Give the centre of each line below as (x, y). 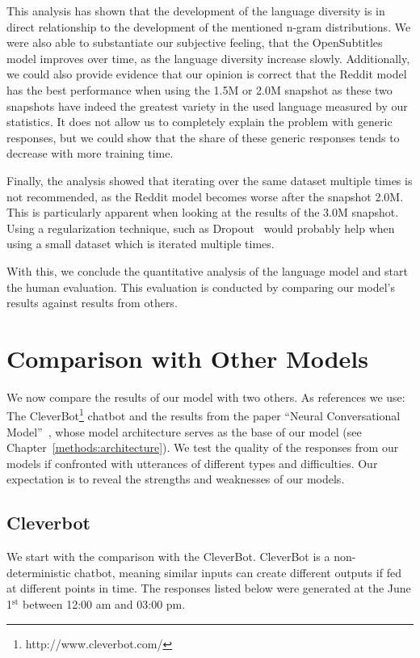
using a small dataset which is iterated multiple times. (141, 244)
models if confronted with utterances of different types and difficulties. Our (192, 463)
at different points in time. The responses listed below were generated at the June (209, 588)
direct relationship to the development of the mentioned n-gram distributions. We (209, 26)
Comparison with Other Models (187, 358)
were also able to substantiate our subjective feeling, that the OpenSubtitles (195, 42)
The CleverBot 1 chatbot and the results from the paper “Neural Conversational (204, 415)
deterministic (39, 572)
